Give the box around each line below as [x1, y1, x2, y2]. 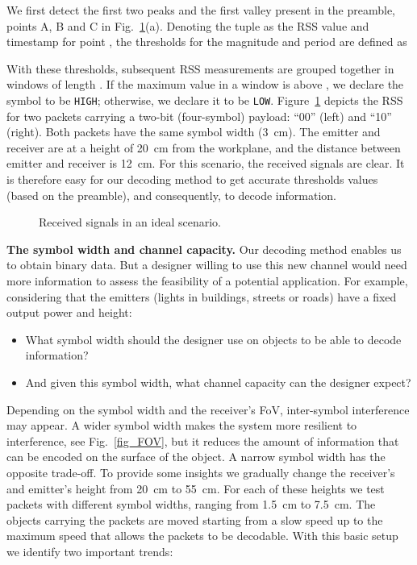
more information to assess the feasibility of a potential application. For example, [6, 272, 408, 289]
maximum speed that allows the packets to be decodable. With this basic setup [6, 527, 398, 544]
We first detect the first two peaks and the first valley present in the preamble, [6, 2, 395, 18]
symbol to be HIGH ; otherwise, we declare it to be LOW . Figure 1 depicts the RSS [6, 91, 403, 108]
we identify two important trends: [6, 542, 173, 559]
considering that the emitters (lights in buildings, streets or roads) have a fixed [6, 288, 397, 305]
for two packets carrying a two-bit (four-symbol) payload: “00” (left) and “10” [6, 107, 392, 124]
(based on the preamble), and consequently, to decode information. [6, 186, 336, 203]
